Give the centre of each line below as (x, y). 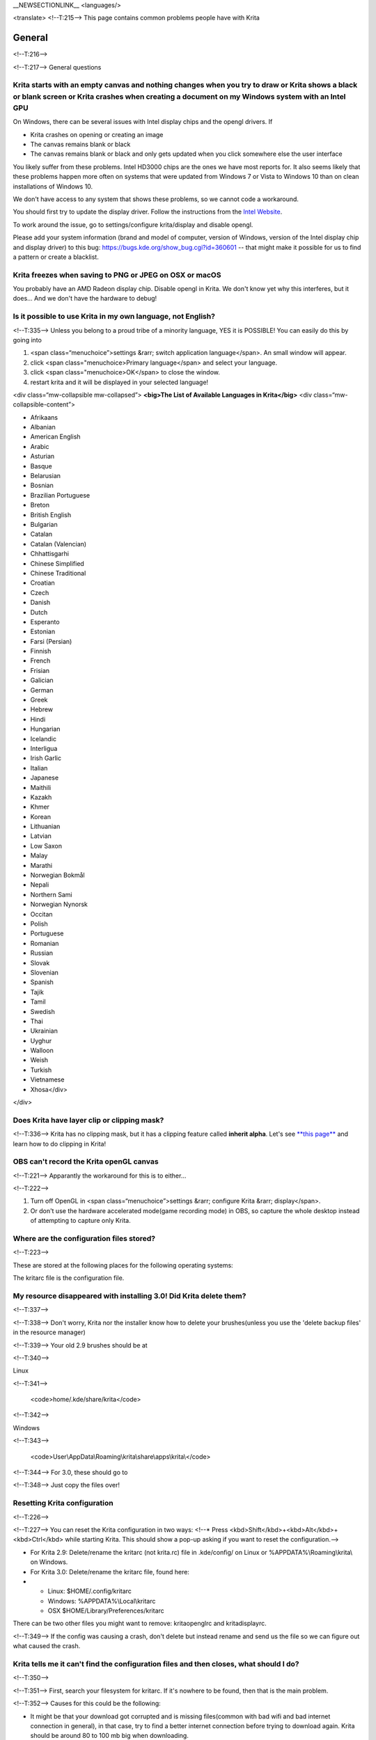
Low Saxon (46, 846)
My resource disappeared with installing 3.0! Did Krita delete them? (130, 1296)
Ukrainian (44, 1031)
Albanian (43, 427)
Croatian (42, 583)
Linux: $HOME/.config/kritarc (90, 1591)
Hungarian (45, 729)
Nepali (40, 885)
